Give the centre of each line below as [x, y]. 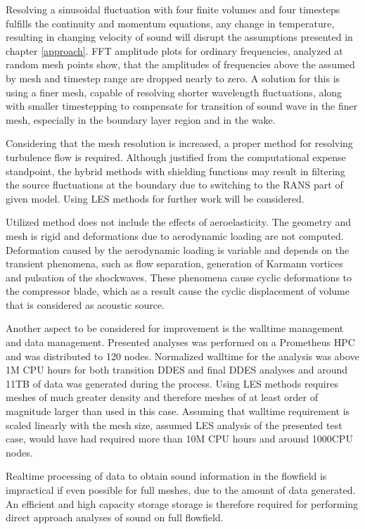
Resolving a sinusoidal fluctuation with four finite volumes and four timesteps [173, 9]
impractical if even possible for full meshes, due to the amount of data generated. [181, 490]
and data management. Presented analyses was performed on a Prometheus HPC [180, 342]
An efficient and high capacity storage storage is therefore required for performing [182, 503]
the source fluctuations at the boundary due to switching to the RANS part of [174, 185]
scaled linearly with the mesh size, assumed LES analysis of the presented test [174, 425]
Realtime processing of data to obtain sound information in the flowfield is [166, 476]
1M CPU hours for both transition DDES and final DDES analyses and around [177, 370]
